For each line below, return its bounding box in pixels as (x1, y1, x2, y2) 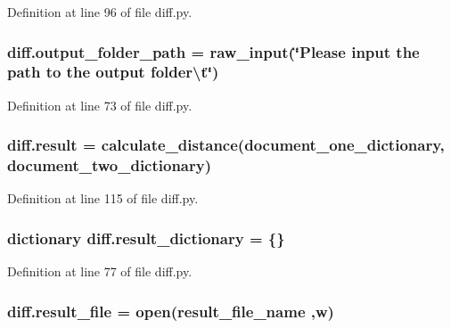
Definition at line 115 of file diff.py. (7, 189, 199, 208)
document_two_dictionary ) (7, 154, 212, 176)
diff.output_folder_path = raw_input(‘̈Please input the (7, 40, 420, 62)
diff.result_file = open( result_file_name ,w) (7, 299, 334, 322)
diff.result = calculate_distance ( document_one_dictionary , (7, 134, 445, 156)
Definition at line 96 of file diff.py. (7, 3, 193, 20)
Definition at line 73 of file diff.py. (7, 95, 193, 114)
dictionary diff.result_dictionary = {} (7, 226, 285, 249)
